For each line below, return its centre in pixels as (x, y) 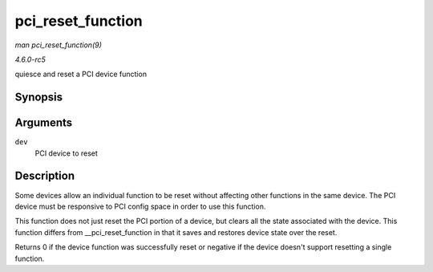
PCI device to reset (66, 153)
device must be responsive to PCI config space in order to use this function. (140, 206)
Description (45, 176)
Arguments (44, 123)
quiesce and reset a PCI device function (81, 74)
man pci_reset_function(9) (58, 45)
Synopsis (39, 97)
